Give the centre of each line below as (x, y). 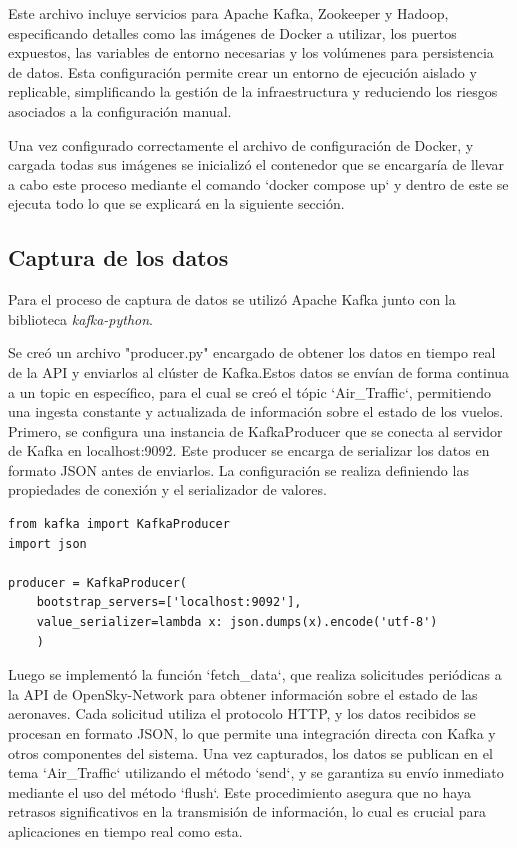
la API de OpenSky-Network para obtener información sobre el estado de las (243, 693)
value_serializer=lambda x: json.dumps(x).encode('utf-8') (237, 622)
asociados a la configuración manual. (120, 110)
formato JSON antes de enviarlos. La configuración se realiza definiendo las (238, 469)
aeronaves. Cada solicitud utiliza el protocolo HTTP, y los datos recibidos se (242, 713)
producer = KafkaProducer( (97, 582)
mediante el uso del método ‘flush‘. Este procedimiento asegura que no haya (239, 791)
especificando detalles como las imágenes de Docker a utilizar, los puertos (232, 32)
